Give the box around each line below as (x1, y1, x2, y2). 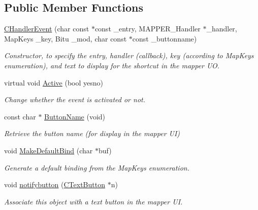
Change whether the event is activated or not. (4, 94, 145, 105)
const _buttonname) (132, 33, 197, 44)
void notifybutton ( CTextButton (4, 179, 105, 190)
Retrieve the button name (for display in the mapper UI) (4, 128, 180, 139)
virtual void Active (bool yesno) (4, 77, 103, 88)
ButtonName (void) (44, 111, 106, 121)
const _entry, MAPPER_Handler (94, 23, 201, 34)
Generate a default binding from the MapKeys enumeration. (4, 162, 189, 173)
